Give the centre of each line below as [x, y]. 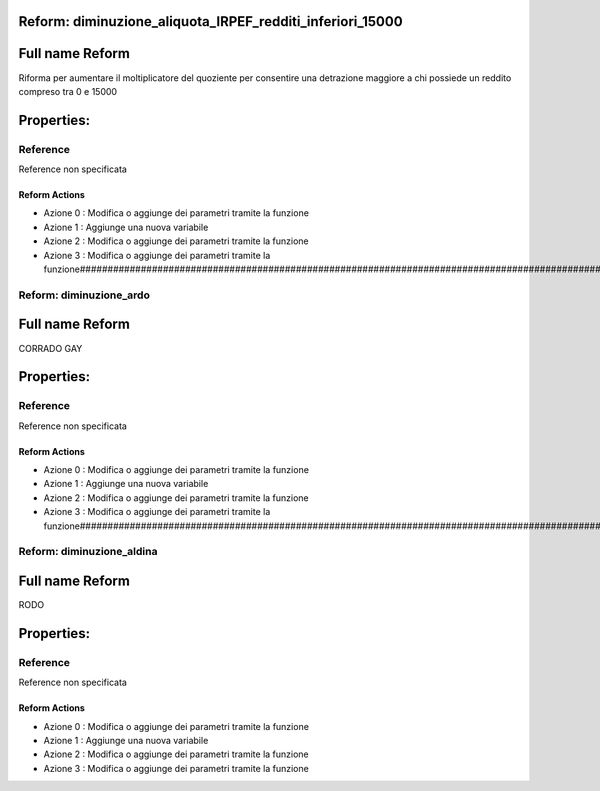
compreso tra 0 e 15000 [68, 91]
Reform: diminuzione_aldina [88, 552]
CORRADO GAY [50, 348]
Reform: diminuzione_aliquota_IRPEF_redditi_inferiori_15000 [211, 21]
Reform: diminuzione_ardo [84, 295]
